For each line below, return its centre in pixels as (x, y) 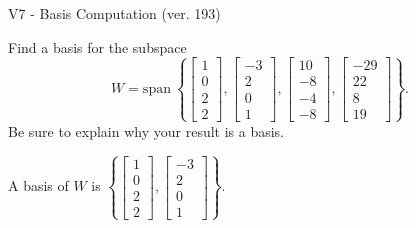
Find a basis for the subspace (97, 46)
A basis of (38, 185)
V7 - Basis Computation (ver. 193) (114, 13)
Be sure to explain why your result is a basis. (146, 130)
